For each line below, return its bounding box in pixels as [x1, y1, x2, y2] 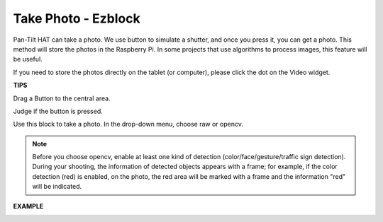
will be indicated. [32, 182, 82, 191]
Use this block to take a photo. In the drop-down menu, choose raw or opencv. [13, 120, 244, 129]
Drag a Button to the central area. [13, 94, 111, 103]
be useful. [13, 55, 43, 64]
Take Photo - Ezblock [13, 11, 141, 26]
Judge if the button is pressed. [13, 107, 103, 115]
